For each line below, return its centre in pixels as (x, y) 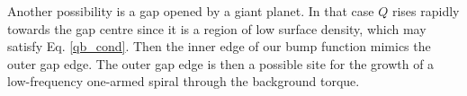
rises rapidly (426, 11)
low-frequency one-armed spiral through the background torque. (184, 81)
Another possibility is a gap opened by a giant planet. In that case (191, 11)
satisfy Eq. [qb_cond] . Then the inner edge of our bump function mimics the (219, 46)
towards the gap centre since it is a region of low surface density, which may (217, 28)
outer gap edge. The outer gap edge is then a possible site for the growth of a (221, 63)
